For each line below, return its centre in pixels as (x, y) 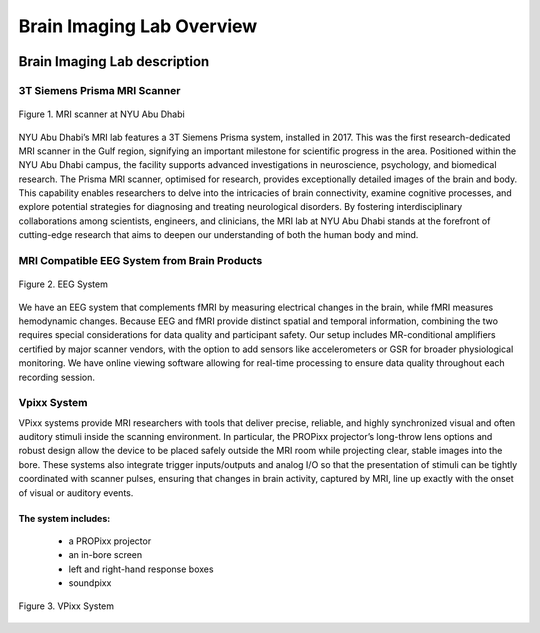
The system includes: (64, 518)
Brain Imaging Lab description (114, 61)
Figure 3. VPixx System (66, 606)
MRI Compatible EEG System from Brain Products (140, 261)
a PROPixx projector (110, 541)
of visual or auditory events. (76, 492)
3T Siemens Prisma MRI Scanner (99, 90)
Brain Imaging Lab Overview (138, 26)
